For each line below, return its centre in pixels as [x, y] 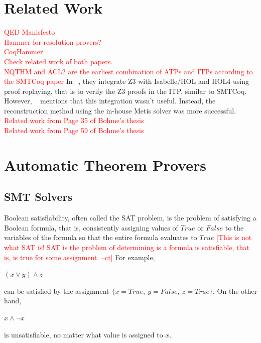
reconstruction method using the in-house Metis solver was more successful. [120, 110]
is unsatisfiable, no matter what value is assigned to [84, 334]
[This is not [234, 237]
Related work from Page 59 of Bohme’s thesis [74, 130]
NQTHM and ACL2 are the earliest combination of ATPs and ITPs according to [128, 71]
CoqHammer [24, 51]
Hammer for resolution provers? [53, 41]
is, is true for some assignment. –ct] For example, [80, 257]
